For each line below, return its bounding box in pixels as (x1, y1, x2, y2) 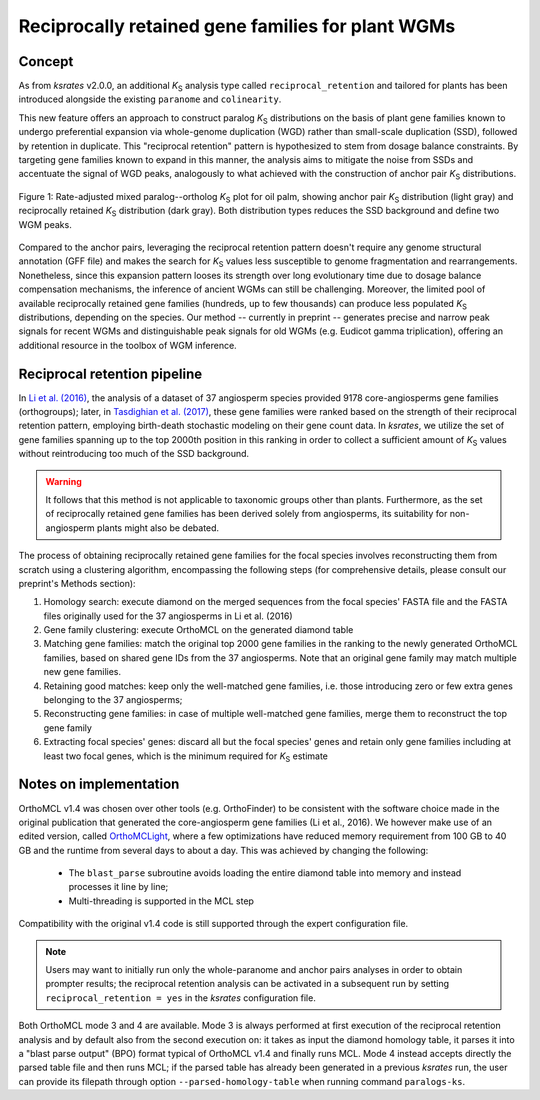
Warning (45, 475, 82, 487)
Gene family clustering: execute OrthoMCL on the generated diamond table (43, 624, 354, 636)
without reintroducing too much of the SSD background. (18, 448, 250, 460)
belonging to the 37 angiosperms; (43, 694, 183, 706)
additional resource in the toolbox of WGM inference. (18, 339, 237, 351)
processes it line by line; (68, 881, 169, 893)
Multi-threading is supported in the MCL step (68, 895, 255, 907)
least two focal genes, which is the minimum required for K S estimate (43, 750, 329, 764)
